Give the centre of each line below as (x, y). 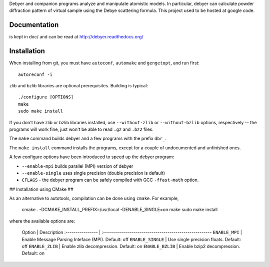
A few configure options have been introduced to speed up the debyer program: (92, 157)
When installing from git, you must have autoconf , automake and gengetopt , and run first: (104, 63)
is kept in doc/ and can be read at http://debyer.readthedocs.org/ (76, 37)
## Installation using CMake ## (41, 189)
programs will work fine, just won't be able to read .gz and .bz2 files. (81, 129)
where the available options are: (42, 221)
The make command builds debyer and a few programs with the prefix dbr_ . (88, 138)
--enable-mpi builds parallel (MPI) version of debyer (77, 166)
